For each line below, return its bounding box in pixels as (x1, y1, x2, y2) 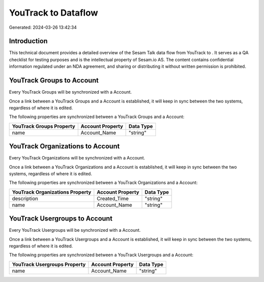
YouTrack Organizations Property (12, 188, 91, 195)
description (12, 195, 39, 202)
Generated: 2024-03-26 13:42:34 (9, 24, 77, 30)
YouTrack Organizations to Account (9, 142, 120, 151)
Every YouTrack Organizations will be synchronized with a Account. (9, 155, 145, 161)
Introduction (9, 37, 48, 45)
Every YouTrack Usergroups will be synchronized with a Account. (9, 227, 141, 233)
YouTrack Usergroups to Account (9, 215, 112, 223)
